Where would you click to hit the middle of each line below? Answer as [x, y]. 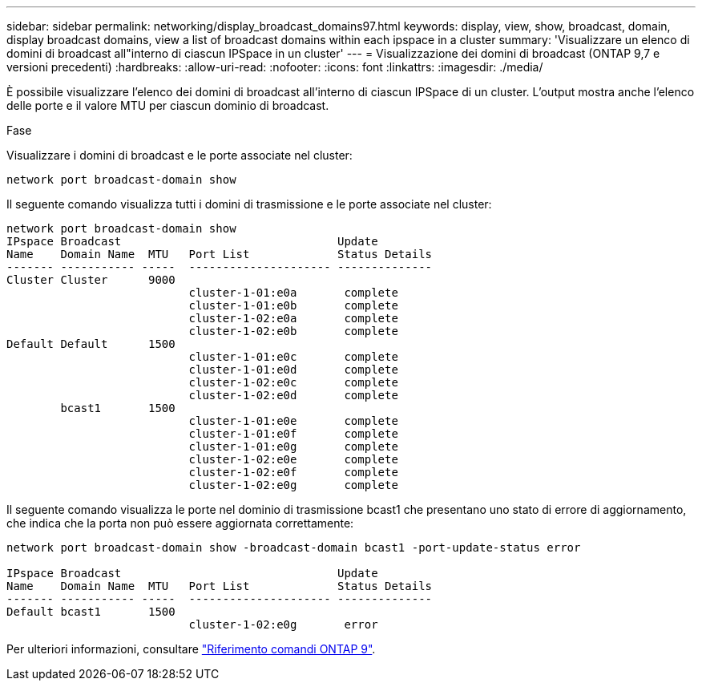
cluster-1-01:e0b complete [293, 305]
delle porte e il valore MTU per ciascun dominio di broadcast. [168, 105]
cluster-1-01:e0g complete [293, 447]
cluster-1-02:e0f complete [293, 472]
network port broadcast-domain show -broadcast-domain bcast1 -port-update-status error [294, 548]
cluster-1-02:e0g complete [293, 485]
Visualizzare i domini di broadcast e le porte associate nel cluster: [180, 155]
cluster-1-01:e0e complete [293, 421]
